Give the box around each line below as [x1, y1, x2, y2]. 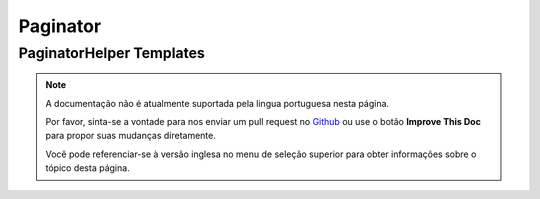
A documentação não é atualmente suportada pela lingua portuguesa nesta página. [45, 97, 390, 109]
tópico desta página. [45, 162, 130, 174]
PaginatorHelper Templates [18, 44, 205, 62]
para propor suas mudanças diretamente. [45, 130, 217, 142]
